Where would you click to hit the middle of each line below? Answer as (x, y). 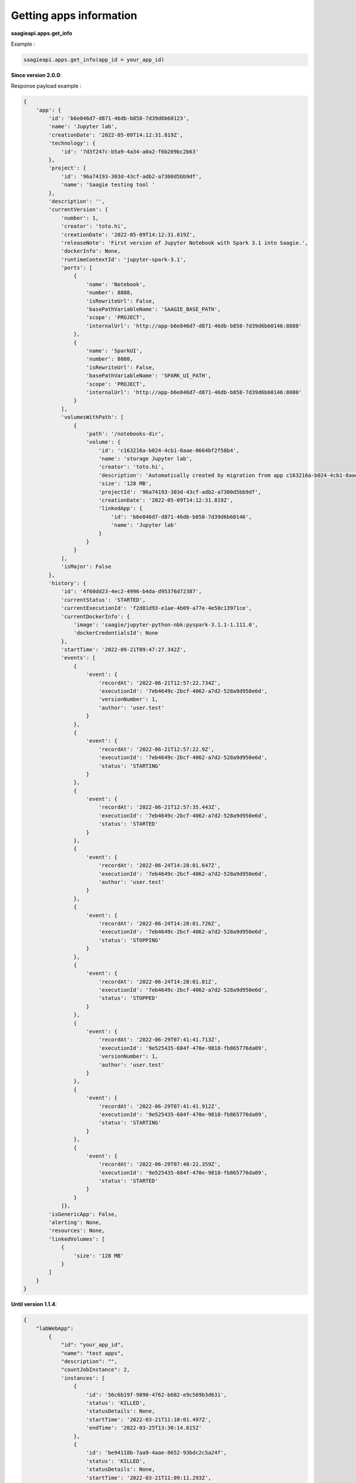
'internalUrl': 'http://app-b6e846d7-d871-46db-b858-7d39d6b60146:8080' (194, 392)
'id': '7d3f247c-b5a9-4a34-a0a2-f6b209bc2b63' (130, 152)
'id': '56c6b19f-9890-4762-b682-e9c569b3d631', (157, 1395)
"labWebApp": (55, 1328)
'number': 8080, (110, 359)
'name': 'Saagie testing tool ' (108, 185)
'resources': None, (77, 1231)
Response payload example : (46, 86)
